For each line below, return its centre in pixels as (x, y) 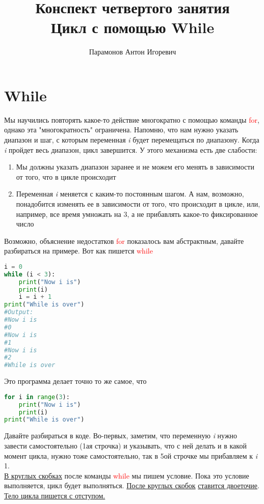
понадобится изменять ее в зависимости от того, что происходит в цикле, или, (138, 204)
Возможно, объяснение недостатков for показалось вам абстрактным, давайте (124, 241)
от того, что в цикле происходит (66, 176)
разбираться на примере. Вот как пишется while (78, 251)
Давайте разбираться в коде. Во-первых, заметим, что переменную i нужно (121, 436)
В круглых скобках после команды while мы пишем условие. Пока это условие (127, 475)
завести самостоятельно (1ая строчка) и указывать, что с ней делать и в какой (125, 445)
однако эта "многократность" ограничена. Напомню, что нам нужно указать (121, 130)
